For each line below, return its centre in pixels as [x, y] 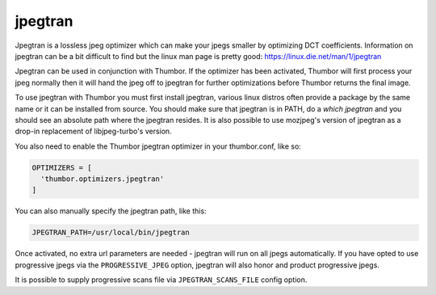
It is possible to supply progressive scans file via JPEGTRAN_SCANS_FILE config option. [161, 280]
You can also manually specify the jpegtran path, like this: [111, 211]
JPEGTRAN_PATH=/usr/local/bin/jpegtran [111, 233]
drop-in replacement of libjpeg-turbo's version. [94, 131]
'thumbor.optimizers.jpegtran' [103, 179]
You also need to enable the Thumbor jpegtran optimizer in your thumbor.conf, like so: [158, 146]
